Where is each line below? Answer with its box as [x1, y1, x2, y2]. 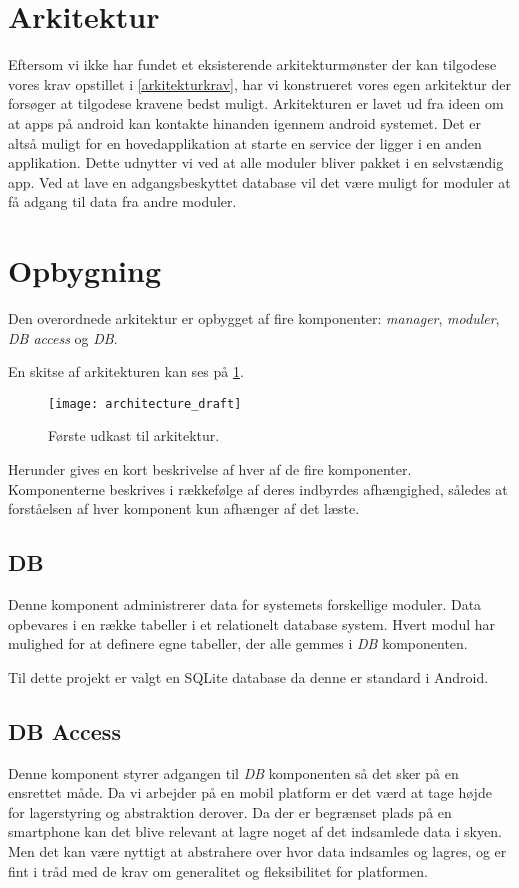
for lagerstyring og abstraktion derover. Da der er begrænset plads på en [8, 801, 452, 822]
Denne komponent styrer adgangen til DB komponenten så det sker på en [8, 762, 459, 783]
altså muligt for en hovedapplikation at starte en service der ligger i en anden [8, 132, 482, 153]
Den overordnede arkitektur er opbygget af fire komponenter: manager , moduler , [8, 308, 500, 328]
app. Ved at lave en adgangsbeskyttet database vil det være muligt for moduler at [8, 171, 511, 192]
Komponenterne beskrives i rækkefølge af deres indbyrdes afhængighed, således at [8, 478, 508, 499]
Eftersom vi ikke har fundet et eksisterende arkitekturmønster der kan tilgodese [8, 54, 497, 75]
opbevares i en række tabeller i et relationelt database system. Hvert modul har [8, 613, 496, 634]
